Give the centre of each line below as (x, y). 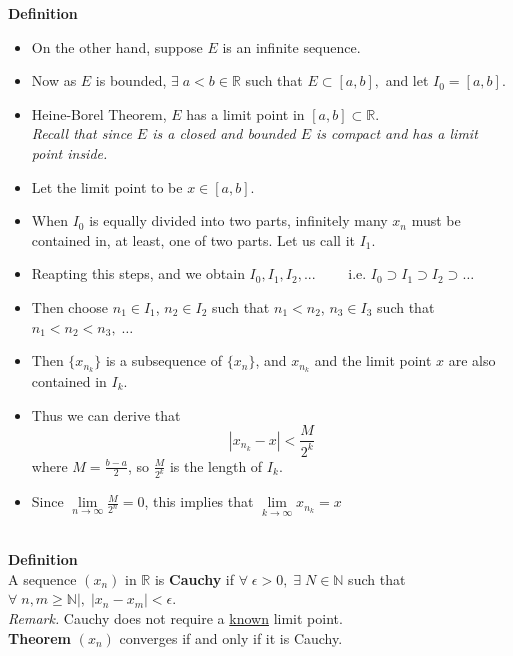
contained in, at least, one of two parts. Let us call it (193, 239)
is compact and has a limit (397, 133)
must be (436, 220)
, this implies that (199, 501)
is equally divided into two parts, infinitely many (238, 220)
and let (407, 80)
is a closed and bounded (224, 133)
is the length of (216, 465)
